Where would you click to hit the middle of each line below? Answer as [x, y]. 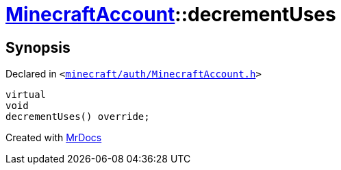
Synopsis [38, 47]
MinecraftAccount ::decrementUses [171, 14]
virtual [26, 95]
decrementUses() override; [78, 117]
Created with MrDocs [54, 138]
